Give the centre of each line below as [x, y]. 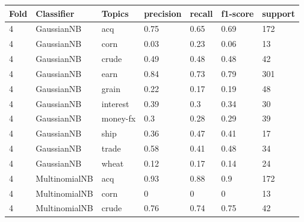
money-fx [119, 118]
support [279, 13]
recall [201, 13]
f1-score [237, 13]
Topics [115, 13]
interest [115, 103]
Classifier [55, 13]
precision [163, 13]
